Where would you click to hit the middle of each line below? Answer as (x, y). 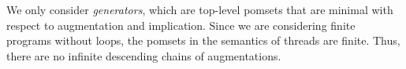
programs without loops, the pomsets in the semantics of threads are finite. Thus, (203, 40)
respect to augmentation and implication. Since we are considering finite (181, 25)
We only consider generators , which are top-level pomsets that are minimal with (200, 9)
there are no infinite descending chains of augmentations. (144, 55)
